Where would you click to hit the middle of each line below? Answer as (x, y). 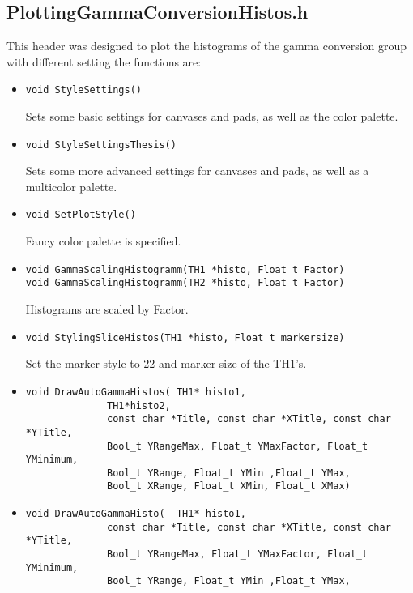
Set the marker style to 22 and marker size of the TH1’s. (166, 363)
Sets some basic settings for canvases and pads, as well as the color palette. (212, 116)
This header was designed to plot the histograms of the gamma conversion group (207, 46)
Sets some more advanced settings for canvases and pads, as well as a (197, 171)
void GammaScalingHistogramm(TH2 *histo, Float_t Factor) (185, 283)
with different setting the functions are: (104, 61)
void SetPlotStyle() (81, 215)
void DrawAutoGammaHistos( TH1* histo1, (136, 392)
